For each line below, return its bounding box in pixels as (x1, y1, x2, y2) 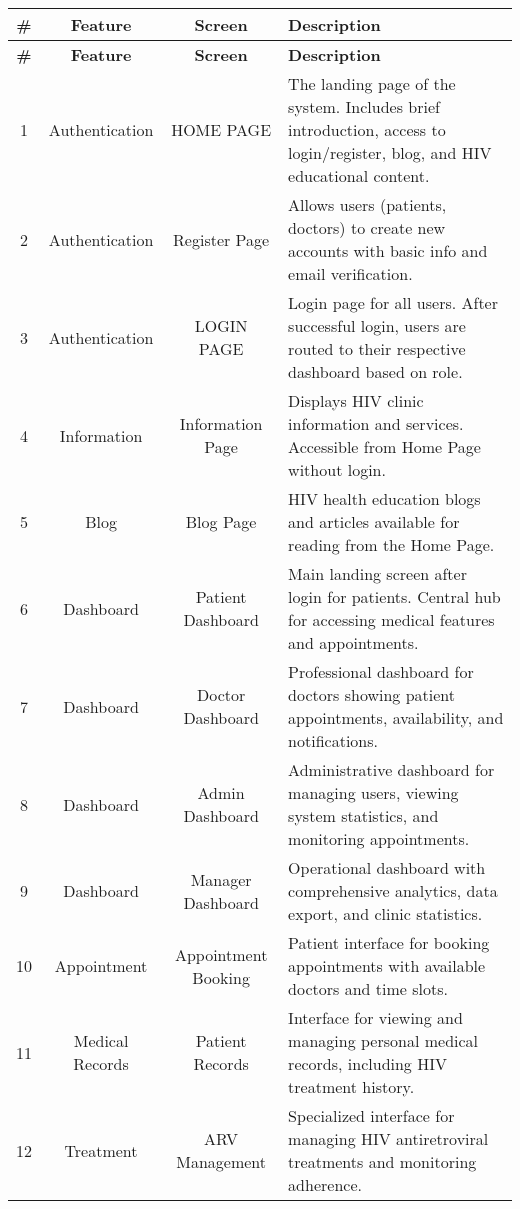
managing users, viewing (288, 781, 459, 804)
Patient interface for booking (288, 931, 490, 954)
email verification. (288, 262, 413, 285)
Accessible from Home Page (288, 435, 481, 458)
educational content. (288, 164, 430, 187)
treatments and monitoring (288, 1150, 477, 1173)
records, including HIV (288, 1052, 447, 1075)
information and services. (288, 412, 464, 435)
